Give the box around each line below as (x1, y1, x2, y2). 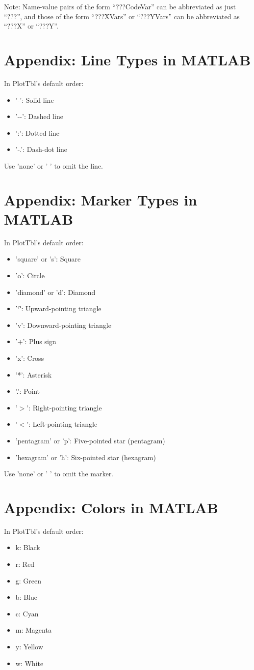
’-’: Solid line (15, 94, 54, 105)
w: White (15, 658, 44, 668)
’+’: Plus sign (15, 336, 56, 347)
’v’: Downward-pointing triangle (15, 320, 111, 330)
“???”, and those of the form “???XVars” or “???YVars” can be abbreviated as (4, 11, 240, 21)
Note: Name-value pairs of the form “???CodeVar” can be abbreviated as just (4, 1, 236, 11)
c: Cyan (15, 608, 39, 618)
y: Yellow (15, 641, 43, 651)
